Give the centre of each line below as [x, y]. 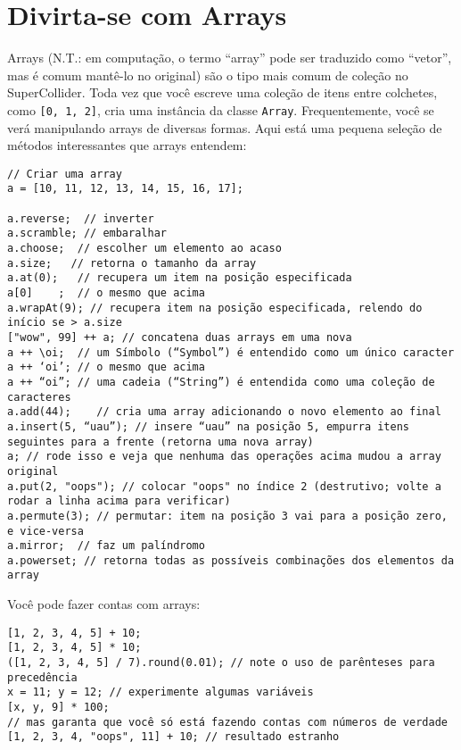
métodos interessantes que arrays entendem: [127, 145]
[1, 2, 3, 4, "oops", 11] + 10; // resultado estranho [173, 737]
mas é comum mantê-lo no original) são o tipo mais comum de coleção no [208, 75]
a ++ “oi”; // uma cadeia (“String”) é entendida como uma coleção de [221, 382]
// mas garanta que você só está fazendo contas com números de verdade [227, 722]
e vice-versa [45, 531]
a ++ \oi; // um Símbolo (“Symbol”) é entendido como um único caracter [231, 352]
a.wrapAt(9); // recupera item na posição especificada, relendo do [215, 308]
